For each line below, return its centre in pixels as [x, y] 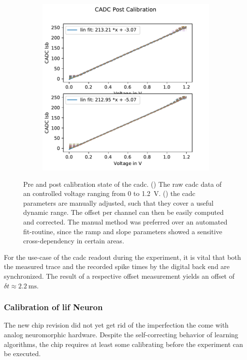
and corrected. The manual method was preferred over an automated [125, 221]
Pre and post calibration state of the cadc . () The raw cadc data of [123, 184]
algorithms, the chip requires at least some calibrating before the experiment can [123, 344]
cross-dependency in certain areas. [74, 241]
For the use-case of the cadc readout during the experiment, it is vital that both [123, 257]
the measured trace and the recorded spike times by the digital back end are [117, 266]
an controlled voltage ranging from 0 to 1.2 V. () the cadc [109, 193]
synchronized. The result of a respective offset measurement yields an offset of [119, 276]
